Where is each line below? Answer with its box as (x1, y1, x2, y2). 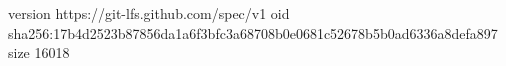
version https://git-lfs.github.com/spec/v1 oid (8, 3, 290, 23)
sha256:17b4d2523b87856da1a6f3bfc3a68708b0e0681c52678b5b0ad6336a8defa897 (8, 22, 498, 43)
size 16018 (8, 42, 70, 63)
